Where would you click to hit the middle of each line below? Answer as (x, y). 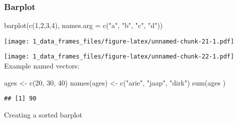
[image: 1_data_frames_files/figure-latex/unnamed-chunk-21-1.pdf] (119, 41)
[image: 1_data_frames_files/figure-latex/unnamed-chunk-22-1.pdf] (119, 57)
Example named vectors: (42, 66)
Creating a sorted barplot (43, 114)
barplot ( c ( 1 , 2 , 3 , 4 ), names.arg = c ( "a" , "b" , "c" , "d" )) (84, 25)
